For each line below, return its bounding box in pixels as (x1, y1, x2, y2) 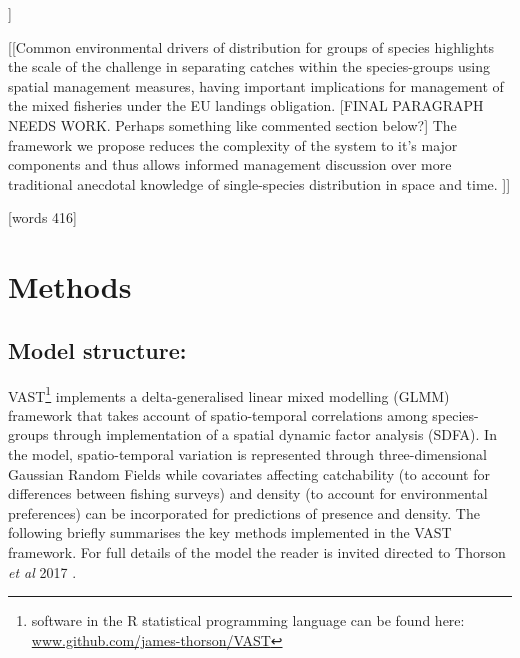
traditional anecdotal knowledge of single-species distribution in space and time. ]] (8, 173, 511, 194)
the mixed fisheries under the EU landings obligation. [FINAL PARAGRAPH (8, 95, 484, 116)
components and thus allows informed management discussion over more (8, 154, 452, 175)
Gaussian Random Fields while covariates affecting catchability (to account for (8, 463, 490, 484)
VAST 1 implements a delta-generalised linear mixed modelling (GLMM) (8, 382, 450, 406)
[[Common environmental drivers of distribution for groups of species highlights (8, 36, 495, 57)
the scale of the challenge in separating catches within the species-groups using (8, 56, 491, 77)
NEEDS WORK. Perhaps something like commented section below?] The (8, 114, 457, 135)
